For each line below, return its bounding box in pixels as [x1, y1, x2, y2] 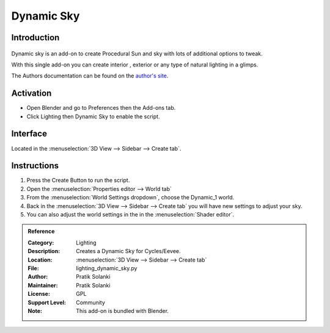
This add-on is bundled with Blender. [76, 307, 169, 314]
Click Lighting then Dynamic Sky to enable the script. [26, 113, 160, 120]
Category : [28, 238, 54, 246]
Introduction [11, 32, 60, 43]
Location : [28, 256, 53, 263]
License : [28, 290, 50, 298]
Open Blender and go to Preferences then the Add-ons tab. [26, 104, 176, 112]
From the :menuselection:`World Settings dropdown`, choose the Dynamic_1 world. [26, 194, 235, 201]
